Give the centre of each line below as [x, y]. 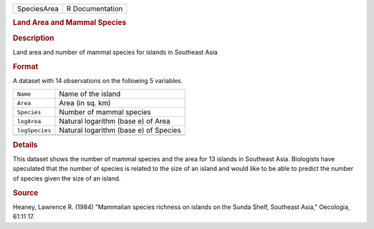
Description [34, 38]
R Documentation [95, 9]
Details [25, 145]
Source [26, 192]
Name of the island [90, 94]
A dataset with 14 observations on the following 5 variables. [98, 80]
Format [25, 66]
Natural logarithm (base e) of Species [120, 130]
